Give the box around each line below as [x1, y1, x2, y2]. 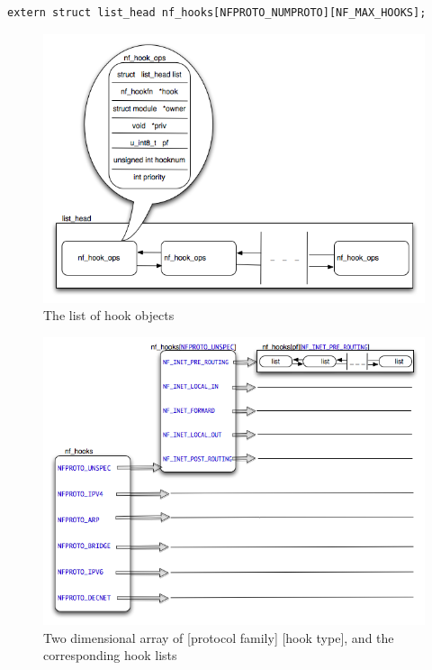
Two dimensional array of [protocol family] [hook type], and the [43, 628, 394, 647]
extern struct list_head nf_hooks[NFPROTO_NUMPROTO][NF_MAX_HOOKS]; [7, 6, 427, 19]
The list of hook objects [43, 306, 175, 325]
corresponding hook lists [43, 646, 177, 665]
